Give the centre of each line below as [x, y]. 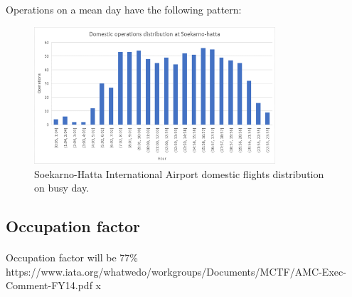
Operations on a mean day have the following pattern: [124, 9]
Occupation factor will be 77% [72, 257]
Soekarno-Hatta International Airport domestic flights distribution [179, 173]
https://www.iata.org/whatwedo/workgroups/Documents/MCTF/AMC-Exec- [176, 271]
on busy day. [62, 188]
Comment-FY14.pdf [49, 285]
